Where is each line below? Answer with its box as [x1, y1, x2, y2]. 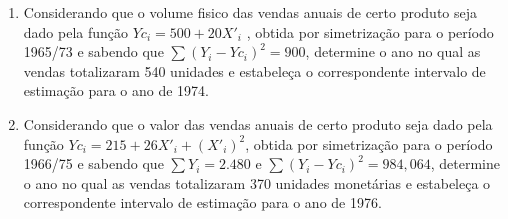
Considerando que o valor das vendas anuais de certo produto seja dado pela [23, 113, 493, 134]
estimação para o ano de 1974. [23, 80, 210, 101]
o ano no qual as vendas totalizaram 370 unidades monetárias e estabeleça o [23, 172, 491, 193]
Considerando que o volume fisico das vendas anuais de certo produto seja [23, 2, 478, 22]
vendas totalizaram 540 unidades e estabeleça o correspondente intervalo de [23, 60, 486, 81]
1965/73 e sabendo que [23, 41, 164, 62]
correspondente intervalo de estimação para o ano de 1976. [23, 192, 382, 213]
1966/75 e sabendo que [23, 153, 164, 174]
